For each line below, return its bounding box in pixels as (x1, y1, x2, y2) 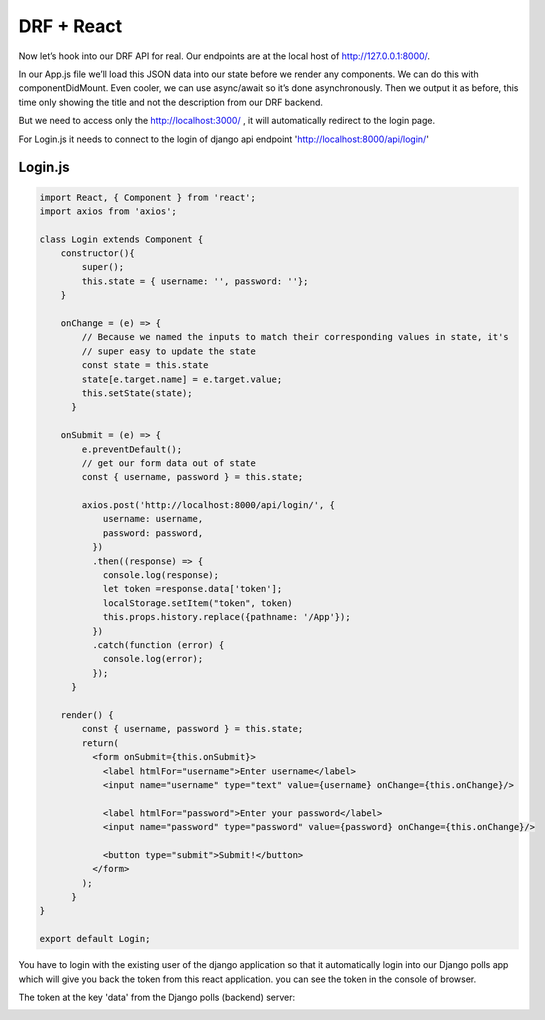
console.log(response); (102, 570, 220, 581)
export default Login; (39, 933, 151, 945)
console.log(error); (102, 653, 204, 665)
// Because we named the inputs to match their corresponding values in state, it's (81, 331, 509, 343)
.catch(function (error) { (91, 640, 225, 650)
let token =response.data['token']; (102, 583, 283, 595)
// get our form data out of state (81, 457, 257, 469)
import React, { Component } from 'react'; (39, 191, 257, 203)
